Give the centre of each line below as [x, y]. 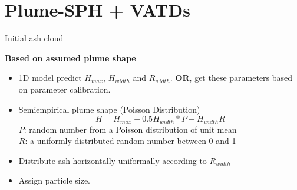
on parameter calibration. [65, 89]
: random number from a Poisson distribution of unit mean [130, 129]
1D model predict [50, 78]
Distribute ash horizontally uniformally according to [113, 160]
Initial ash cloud [34, 38]
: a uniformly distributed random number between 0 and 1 [131, 141]
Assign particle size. [54, 180]
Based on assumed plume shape [70, 58]
